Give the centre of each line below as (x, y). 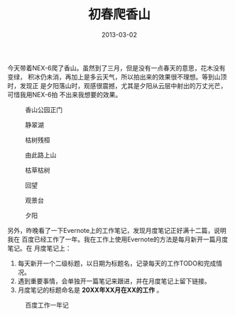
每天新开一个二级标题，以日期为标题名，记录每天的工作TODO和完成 (117, 263)
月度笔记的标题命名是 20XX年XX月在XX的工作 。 (90, 290)
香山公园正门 (44, 109)
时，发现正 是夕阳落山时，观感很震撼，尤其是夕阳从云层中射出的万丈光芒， (117, 85)
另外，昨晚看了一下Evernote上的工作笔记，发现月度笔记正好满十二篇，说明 (117, 230)
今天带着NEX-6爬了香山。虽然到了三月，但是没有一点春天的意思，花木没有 (116, 67)
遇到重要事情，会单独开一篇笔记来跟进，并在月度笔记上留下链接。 (114, 280)
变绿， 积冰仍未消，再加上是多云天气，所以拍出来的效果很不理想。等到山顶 (117, 77)
